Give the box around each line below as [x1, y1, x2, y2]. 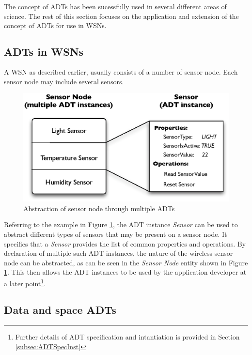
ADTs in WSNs [4, 44, 84, 59]
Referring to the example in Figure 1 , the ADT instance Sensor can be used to [4, 219, 238, 230]
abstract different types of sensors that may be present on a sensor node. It [4, 229, 227, 239]
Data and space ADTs [4, 302, 116, 317]
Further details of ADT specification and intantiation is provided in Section [15, 332, 240, 342]
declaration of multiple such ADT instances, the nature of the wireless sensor [4, 248, 233, 258]
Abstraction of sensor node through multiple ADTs [23, 203, 175, 213]
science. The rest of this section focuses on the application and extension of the [4, 11, 239, 21]
